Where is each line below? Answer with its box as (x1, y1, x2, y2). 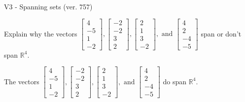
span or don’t (201, 28, 242, 38)
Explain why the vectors (4, 28, 77, 38)
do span (163, 76, 187, 86)
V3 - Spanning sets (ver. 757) (4, 1, 93, 11)
